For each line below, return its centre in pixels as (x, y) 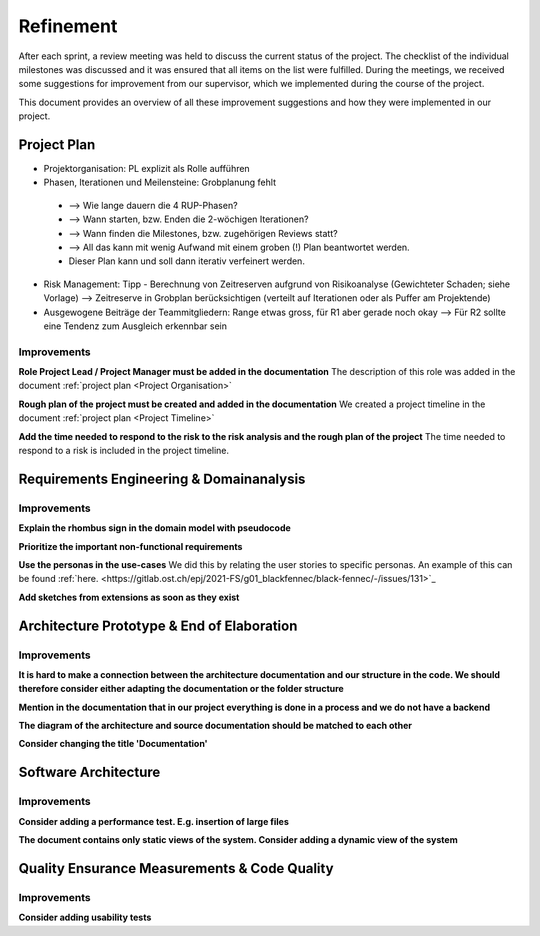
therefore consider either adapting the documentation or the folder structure (181, 689)
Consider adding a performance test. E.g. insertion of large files (154, 821)
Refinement (68, 26)
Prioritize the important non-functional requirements (130, 546)
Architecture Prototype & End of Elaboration (158, 625)
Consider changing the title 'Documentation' (113, 744)
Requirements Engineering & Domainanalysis (162, 478)
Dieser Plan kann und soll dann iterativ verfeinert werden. (186, 261)
